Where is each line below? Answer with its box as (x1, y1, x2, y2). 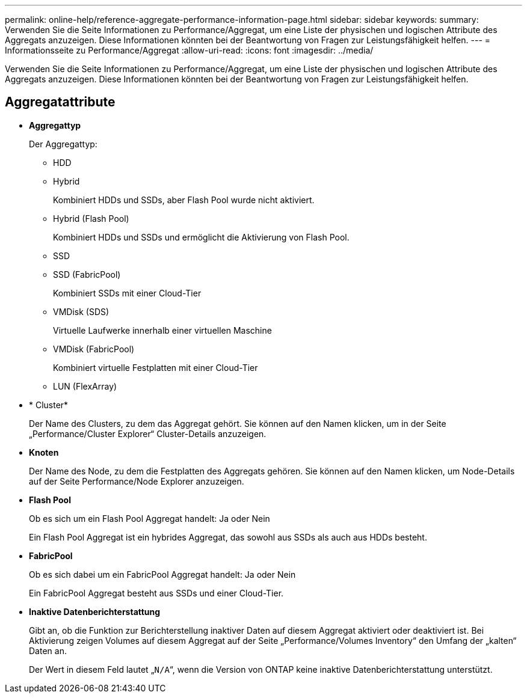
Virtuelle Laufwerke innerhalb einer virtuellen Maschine (53, 325, 272, 335)
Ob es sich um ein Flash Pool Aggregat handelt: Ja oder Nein (29, 513, 270, 524)
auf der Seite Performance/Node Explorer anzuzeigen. (29, 476, 244, 486)
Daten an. (29, 645, 67, 656)
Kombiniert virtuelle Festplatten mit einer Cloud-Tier (53, 362, 258, 373)
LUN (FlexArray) (53, 381, 117, 391)
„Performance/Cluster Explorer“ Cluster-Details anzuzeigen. (29, 428, 267, 439)
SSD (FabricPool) (53, 269, 121, 280)
